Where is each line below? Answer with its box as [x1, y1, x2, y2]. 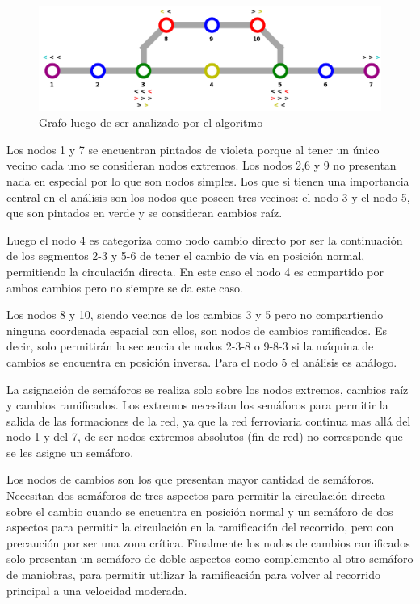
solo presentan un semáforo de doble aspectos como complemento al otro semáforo [6, 550, 414, 567]
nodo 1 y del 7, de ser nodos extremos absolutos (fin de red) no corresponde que [6, 428, 403, 445]
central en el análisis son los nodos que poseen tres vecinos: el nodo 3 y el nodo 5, [6, 188, 410, 205]
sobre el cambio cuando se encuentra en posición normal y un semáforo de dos [6, 502, 393, 519]
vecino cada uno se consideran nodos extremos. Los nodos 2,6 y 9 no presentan [6, 157, 397, 174]
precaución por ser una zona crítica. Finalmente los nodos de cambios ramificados [6, 534, 410, 551]
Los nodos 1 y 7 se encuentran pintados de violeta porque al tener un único [6, 141, 380, 157]
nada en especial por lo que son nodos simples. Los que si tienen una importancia [6, 172, 409, 189]
